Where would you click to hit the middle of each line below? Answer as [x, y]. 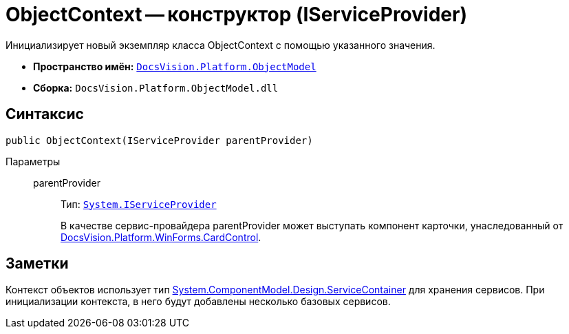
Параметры [33, 161]
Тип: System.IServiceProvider [139, 204]
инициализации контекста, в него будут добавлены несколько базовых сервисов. [198, 302]
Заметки [37, 264]
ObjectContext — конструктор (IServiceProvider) [236, 14]
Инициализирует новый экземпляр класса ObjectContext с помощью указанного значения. [221, 45]
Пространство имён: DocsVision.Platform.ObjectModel [175, 66]
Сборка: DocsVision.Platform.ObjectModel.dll [156, 87]
